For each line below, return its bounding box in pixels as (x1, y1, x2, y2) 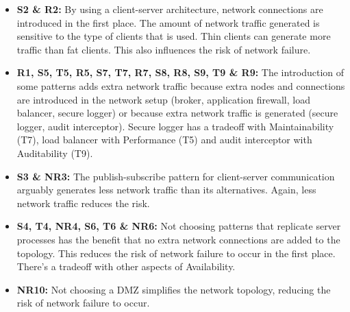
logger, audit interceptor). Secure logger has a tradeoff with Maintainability (16, 119, 334, 133)
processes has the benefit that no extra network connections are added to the (16, 232, 340, 246)
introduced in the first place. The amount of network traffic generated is (16, 15, 320, 29)
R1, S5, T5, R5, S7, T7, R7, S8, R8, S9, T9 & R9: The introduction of (16, 65, 345, 80)
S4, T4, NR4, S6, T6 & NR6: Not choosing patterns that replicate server (16, 219, 341, 233)
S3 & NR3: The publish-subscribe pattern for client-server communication (16, 169, 335, 183)
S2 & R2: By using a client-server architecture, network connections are (16, 2, 323, 16)
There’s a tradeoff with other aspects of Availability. (16, 259, 236, 274)
